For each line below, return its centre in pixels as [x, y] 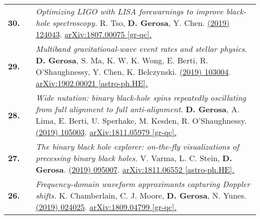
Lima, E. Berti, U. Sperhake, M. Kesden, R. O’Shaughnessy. [141, 120]
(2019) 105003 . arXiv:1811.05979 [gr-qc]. [106, 132]
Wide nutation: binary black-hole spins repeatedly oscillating [141, 98]
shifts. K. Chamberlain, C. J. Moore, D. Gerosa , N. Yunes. [141, 195]
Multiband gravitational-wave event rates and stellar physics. [141, 49]
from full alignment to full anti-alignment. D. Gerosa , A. [138, 109]
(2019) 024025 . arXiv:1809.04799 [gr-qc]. [106, 207]
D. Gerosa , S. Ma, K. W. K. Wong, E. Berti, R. [122, 60]
